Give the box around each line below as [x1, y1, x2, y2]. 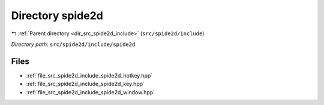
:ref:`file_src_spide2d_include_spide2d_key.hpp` [26, 81, 145, 88]
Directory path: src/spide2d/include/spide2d [11, 41, 136, 48]
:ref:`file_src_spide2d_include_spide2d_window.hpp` [26, 88, 155, 95]
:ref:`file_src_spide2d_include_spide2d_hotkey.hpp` [26, 72, 153, 79]
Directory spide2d [11, 9, 103, 22]
